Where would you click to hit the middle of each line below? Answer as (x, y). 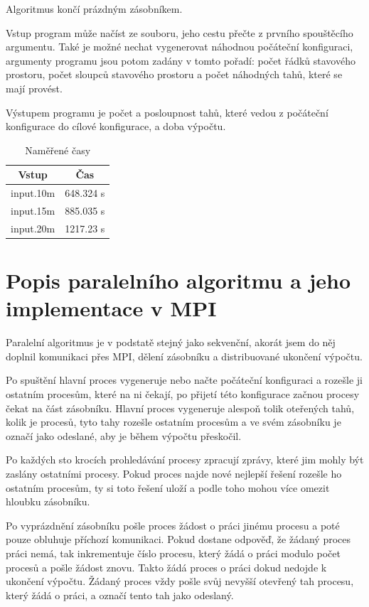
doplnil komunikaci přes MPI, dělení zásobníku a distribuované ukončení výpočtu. (184, 356)
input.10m (33, 193)
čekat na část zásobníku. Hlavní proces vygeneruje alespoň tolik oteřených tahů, (180, 408)
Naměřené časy (58, 150)
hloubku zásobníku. (48, 501)
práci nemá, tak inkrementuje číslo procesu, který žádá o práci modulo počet (173, 553)
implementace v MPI (111, 308)
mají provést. (34, 88)
